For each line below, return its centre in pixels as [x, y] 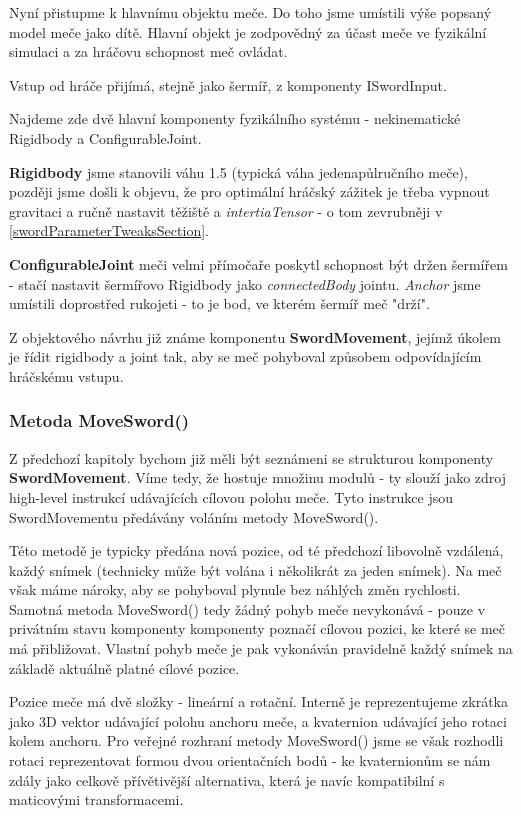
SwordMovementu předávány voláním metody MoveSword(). [194, 516]
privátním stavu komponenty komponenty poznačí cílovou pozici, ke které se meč [257, 628]
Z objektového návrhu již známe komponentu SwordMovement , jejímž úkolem [255, 336]
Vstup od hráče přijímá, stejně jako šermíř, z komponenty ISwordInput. [228, 84]
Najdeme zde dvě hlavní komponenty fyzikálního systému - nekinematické [235, 118]
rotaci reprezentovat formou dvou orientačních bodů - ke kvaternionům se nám [250, 760]
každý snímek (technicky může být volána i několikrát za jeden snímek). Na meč [255, 569]
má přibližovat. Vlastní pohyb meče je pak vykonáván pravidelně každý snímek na [261, 648]
